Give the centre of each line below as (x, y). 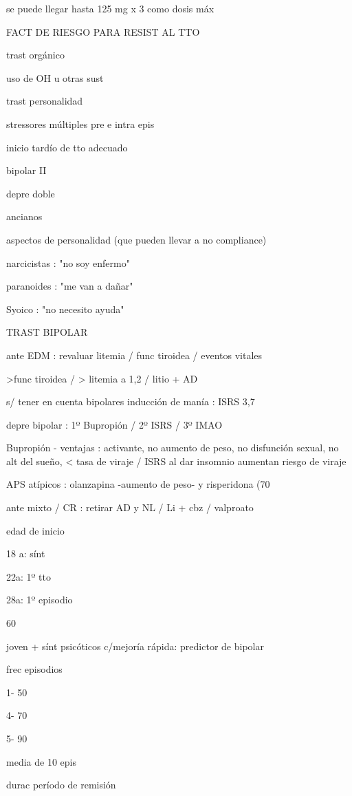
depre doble (31, 193)
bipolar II (26, 170)
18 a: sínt (26, 553)
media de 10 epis (41, 761)
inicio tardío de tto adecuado (67, 147)
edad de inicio (35, 530)
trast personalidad (45, 101)
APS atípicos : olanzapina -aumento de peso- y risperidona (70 (138, 484)
